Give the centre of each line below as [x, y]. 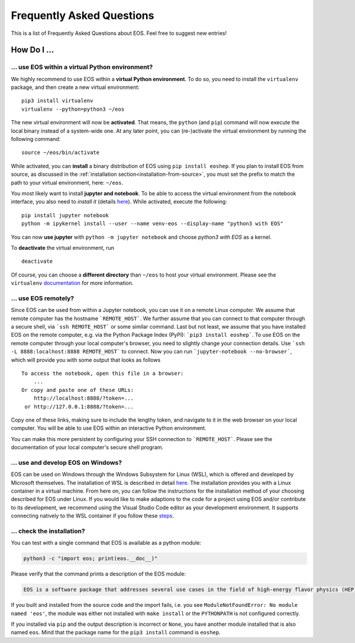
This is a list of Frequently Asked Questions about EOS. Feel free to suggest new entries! [119, 33]
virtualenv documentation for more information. [72, 283]
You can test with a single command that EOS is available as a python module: [106, 543]
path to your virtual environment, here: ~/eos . [67, 182]
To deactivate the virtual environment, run [63, 247]
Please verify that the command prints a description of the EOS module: [99, 574]
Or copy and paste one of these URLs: [78, 390]
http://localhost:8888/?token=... [84, 398]
